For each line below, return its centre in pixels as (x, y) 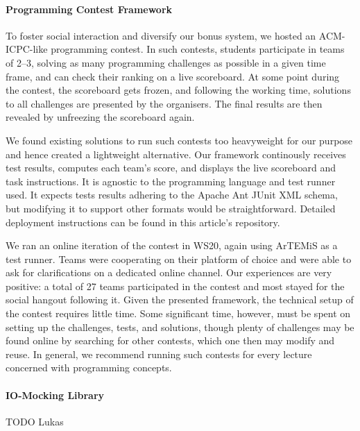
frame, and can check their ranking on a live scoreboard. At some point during (173, 76)
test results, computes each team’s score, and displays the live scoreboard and (171, 168)
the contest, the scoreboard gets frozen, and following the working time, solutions (178, 90)
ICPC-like (27, 49)
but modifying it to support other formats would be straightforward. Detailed (171, 208)
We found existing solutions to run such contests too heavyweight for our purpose (179, 140)
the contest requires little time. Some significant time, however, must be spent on (178, 313)
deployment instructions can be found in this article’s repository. (143, 222)
